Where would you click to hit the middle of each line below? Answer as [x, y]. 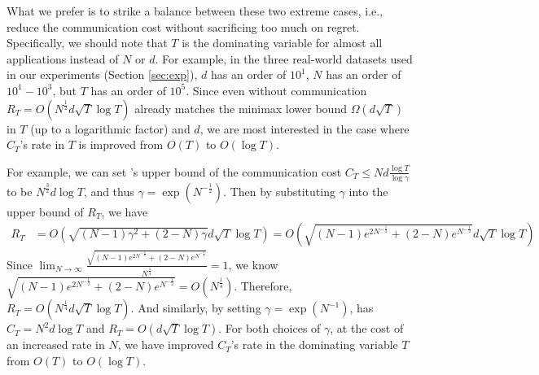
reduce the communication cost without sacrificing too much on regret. [183, 26]
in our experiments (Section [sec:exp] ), [102, 74]
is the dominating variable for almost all [282, 43]
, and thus [109, 191]
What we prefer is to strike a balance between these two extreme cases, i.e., [195, 11]
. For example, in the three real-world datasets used [284, 58]
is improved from [121, 144]
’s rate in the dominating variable [314, 344]
